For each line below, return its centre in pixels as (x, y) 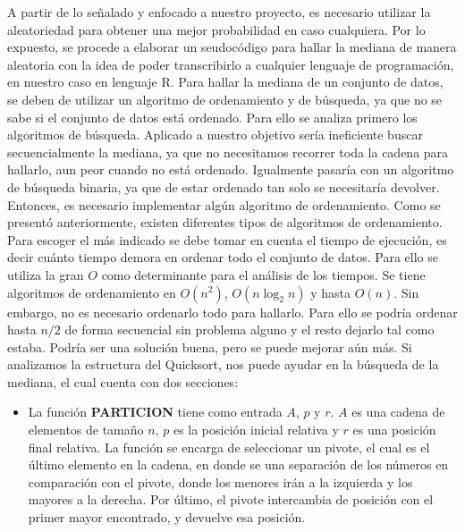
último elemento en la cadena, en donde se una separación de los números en (238, 464)
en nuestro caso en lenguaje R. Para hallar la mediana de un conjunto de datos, (225, 82)
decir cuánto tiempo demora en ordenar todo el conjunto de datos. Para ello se (223, 257)
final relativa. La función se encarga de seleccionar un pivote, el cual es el (229, 447)
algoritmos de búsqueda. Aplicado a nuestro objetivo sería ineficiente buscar (215, 135)
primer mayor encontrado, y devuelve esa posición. (167, 517)
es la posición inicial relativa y (256, 430)
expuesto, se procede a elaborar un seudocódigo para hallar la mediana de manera (232, 47)
